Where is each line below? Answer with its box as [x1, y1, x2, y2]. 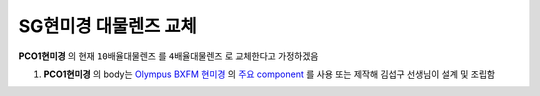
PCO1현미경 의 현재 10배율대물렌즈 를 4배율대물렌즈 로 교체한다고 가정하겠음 [18, 50, 319, 62]
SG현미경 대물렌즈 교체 [18, 15, 197, 37]
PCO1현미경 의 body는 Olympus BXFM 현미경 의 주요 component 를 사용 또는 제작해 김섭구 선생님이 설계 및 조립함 [43, 68, 495, 80]
